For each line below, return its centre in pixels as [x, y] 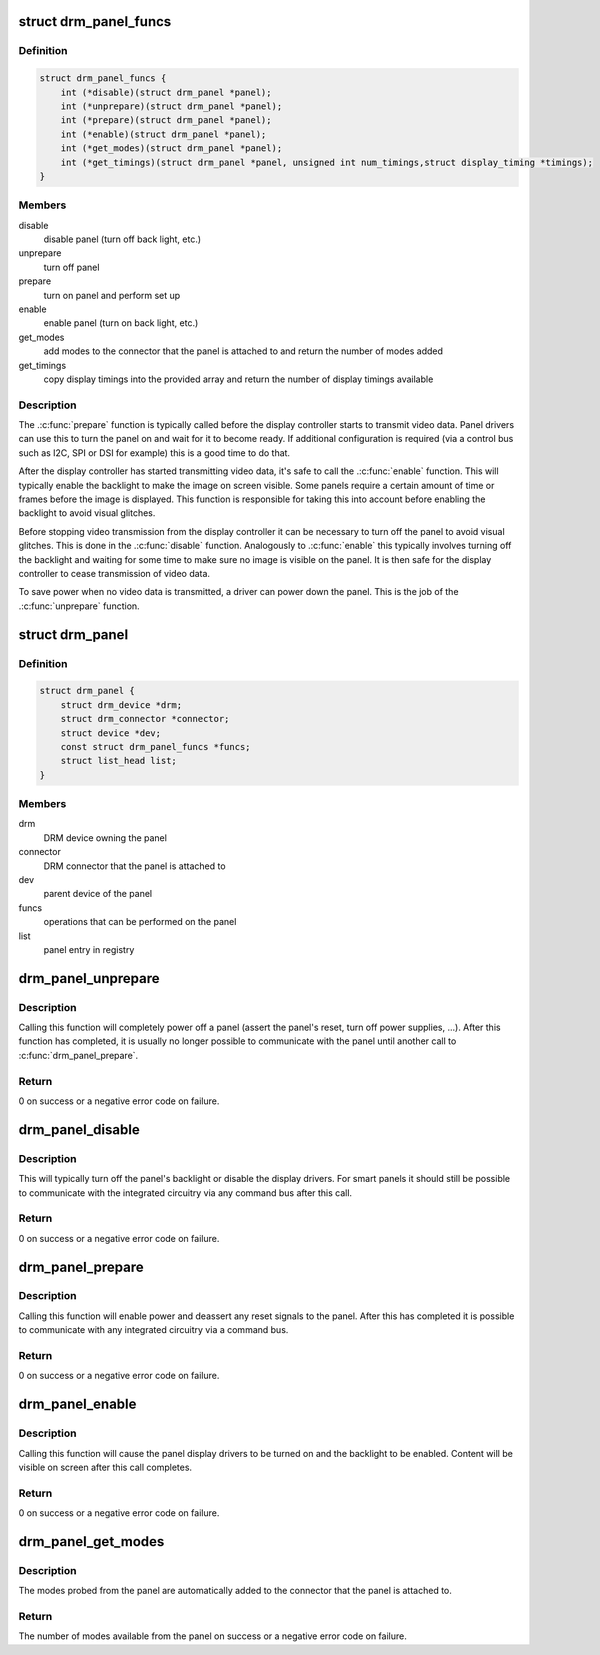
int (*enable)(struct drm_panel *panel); [163, 134]
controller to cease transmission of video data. [114, 573]
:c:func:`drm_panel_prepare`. [78, 1055]
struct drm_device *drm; [121, 704]
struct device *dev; [111, 733]
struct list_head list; [118, 761]
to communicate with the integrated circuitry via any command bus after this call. [185, 1192]
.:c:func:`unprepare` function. [79, 606]
